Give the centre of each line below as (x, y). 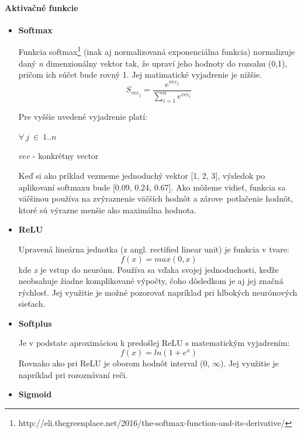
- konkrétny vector (65, 156)
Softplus (35, 323)
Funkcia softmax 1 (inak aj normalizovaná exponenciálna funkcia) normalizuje (157, 51)
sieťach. (32, 304)
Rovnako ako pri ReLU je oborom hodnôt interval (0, (114, 363)
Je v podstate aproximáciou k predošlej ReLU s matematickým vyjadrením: (154, 343)
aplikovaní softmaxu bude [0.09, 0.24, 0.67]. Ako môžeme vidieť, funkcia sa (152, 187)
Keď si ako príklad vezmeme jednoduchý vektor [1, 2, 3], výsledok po (142, 175)
